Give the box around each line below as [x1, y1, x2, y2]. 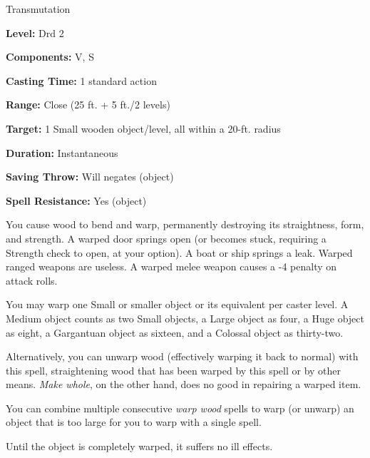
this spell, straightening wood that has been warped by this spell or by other [6, 362, 341, 377]
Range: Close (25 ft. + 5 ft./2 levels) [6, 97, 170, 112]
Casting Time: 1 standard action [6, 73, 157, 88]
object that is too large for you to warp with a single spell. [6, 414, 262, 429]
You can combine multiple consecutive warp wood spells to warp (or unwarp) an [6, 400, 354, 415]
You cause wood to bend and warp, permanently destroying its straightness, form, [6, 217, 364, 232]
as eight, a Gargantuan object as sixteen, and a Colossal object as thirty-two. [6, 325, 344, 340]
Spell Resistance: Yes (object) [6, 193, 147, 208]
